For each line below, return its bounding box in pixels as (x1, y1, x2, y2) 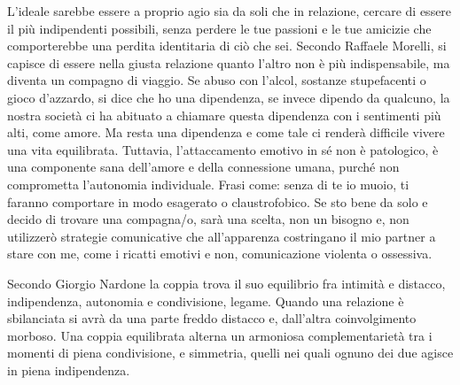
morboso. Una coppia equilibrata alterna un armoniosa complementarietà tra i (7, 326, 433, 344)
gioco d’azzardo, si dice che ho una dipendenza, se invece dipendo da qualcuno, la (7, 88, 450, 106)
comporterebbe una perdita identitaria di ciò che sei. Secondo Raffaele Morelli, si (7, 36, 447, 55)
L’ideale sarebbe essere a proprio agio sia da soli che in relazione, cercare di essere (7, 2, 452, 19)
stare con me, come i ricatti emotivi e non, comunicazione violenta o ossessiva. (7, 244, 433, 263)
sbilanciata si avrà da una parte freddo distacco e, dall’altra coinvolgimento (7, 309, 417, 327)
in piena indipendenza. (7, 360, 130, 379)
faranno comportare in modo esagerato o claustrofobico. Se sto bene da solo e (7, 192, 428, 211)
